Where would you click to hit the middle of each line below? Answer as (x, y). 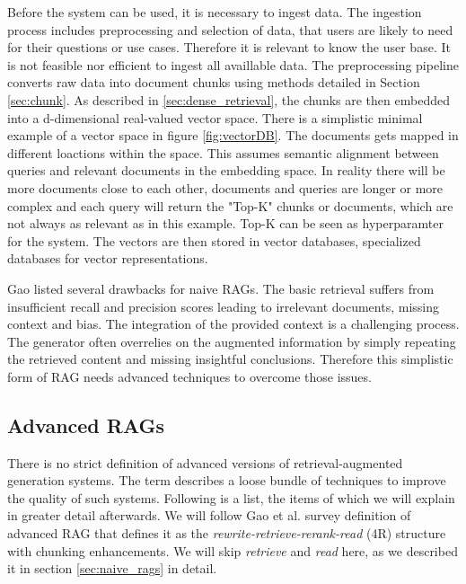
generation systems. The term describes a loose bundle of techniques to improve (227, 480)
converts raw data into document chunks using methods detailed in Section (214, 82)
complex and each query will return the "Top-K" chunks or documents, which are (230, 205)
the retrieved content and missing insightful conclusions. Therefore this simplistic (230, 359)
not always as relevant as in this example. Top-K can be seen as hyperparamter (225, 223)
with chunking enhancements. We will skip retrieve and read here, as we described (233, 550)
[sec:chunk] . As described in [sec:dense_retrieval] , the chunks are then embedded (229, 99)
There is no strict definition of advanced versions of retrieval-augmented (205, 462)
